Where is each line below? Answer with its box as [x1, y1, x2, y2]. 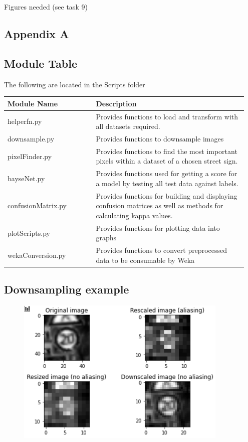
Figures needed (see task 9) [4, 2, 88, 12]
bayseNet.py [8, 173, 45, 184]
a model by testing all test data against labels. [96, 178, 238, 188]
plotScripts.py [8, 227, 50, 238]
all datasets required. [96, 121, 160, 131]
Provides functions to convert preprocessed [96, 245, 227, 255]
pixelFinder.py [8, 151, 52, 161]
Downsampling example [4, 281, 129, 297]
